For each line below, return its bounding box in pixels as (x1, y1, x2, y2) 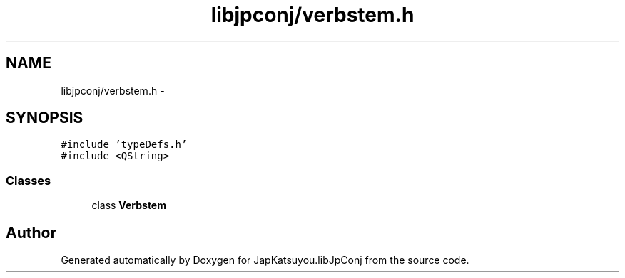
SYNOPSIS (6, 109, 83, 127)
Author (6, 223, 56, 242)
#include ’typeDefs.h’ (61, 139, 188, 151)
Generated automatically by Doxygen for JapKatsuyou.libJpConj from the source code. (61, 254, 469, 267)
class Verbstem (91, 199, 166, 212)
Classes (6, 173, 51, 188)
